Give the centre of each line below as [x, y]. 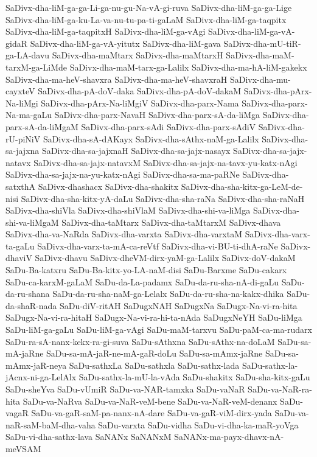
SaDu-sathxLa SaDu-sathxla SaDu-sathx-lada [154, 365]
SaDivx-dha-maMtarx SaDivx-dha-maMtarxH [138, 55]
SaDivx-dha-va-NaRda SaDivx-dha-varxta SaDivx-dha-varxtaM [124, 234]
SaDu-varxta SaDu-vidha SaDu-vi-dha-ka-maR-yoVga [198, 424]
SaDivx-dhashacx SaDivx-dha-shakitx [108, 186]
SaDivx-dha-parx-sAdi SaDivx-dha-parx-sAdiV [169, 126]
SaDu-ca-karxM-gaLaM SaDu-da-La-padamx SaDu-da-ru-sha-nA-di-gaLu [142, 281]
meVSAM [23, 448]
